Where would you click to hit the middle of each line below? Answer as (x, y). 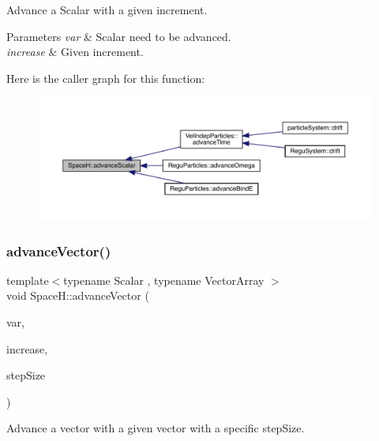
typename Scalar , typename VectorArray (164, 280)
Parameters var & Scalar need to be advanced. (119, 36)
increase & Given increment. (75, 52)
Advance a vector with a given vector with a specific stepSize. (156, 428)
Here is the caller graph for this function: (106, 78)
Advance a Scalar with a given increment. (107, 9)
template (28, 280)
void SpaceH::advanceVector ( (78, 295)
